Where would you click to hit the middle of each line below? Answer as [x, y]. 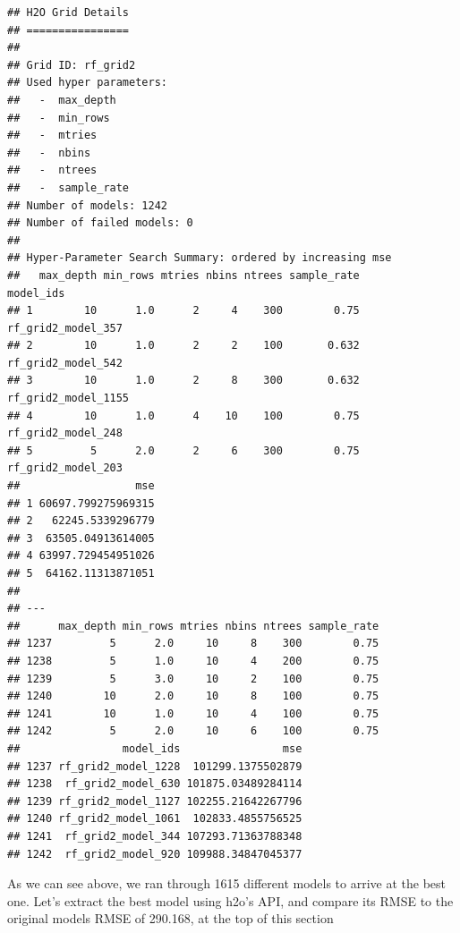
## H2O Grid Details [68, 13]
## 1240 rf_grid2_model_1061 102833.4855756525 [155, 819]
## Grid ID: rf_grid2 [72, 65]
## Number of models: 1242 [87, 205]
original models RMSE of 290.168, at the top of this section [170, 918]
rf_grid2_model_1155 [68, 399]
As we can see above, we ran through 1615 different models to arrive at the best [227, 883]
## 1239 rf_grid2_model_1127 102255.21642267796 [155, 801]
